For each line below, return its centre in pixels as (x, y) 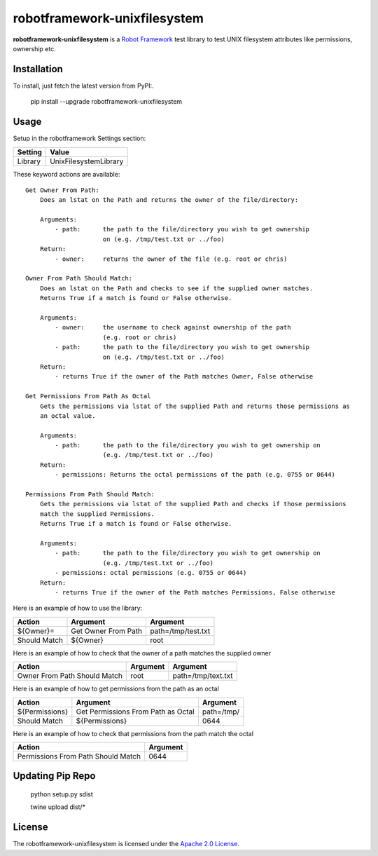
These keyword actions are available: (66, 174)
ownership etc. (34, 48)
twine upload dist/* (58, 807)
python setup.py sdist (62, 794)
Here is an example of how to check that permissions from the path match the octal (133, 733)
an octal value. (68, 416)
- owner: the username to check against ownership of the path (173, 327)
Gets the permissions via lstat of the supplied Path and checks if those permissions (193, 504)
